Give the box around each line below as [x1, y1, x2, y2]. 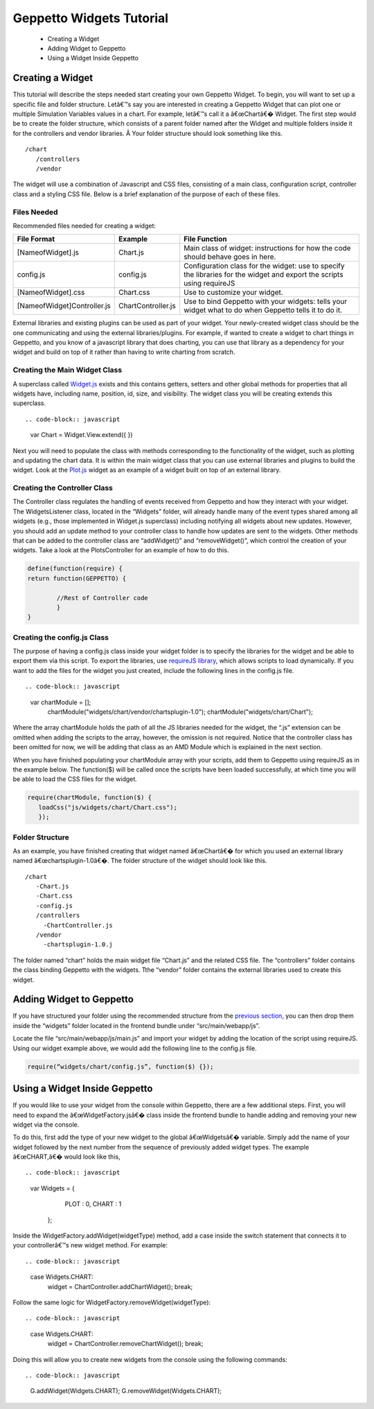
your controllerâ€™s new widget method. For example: [12, 1241, 168, 1249]
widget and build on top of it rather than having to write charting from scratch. [12, 348, 235, 357]
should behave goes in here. [184, 252, 276, 262]
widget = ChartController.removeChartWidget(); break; [47, 1340, 204, 1348]
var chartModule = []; [30, 698, 91, 706]
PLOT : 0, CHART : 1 [64, 1200, 122, 1209]
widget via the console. [12, 1120, 80, 1129]
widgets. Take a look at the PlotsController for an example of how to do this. [12, 546, 229, 554]
